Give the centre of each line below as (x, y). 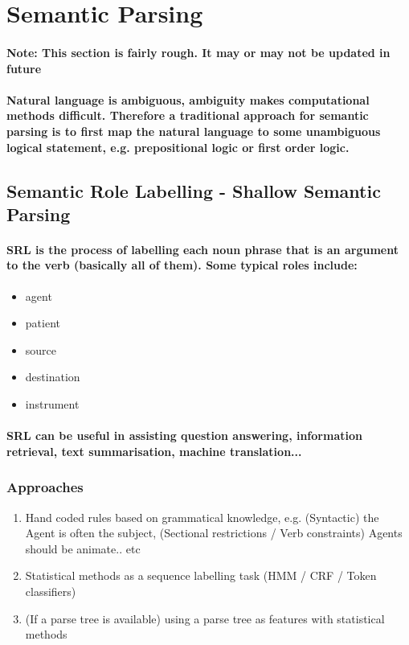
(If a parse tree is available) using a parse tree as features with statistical (205, 618)
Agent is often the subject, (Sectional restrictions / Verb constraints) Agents (214, 533)
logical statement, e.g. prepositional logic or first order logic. (178, 147)
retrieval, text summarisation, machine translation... (154, 451)
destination (53, 377)
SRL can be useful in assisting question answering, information (184, 435)
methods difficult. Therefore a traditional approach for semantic (188, 115)
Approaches (45, 487)
